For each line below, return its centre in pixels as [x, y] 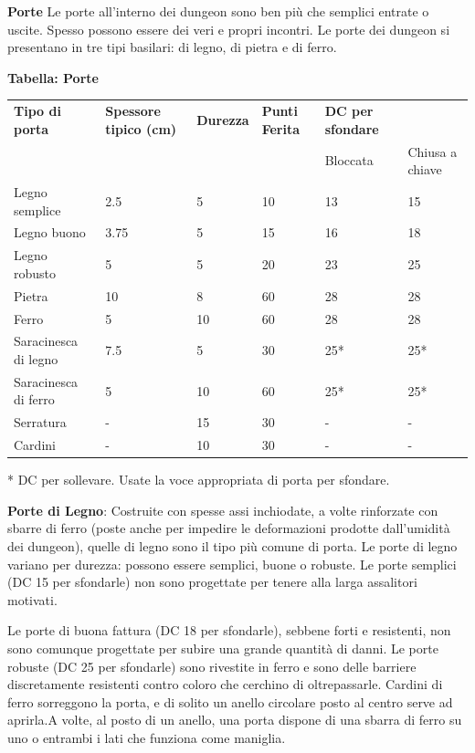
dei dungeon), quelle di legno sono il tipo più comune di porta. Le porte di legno [232, 546]
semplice [37, 209]
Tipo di [37, 111]
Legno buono [50, 232]
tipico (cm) [141, 128]
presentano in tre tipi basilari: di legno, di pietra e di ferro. [172, 47]
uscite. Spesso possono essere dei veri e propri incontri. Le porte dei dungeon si [229, 29]
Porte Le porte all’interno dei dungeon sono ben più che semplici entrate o [218, 11]
